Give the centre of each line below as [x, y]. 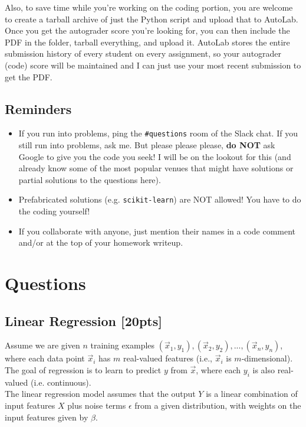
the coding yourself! [54, 211]
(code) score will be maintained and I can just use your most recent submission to [153, 65]
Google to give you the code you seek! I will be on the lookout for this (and [155, 156]
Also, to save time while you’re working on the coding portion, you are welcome [149, 7]
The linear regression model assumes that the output [100, 394]
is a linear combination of [252, 394]
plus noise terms [97, 405]
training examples [123, 345]
